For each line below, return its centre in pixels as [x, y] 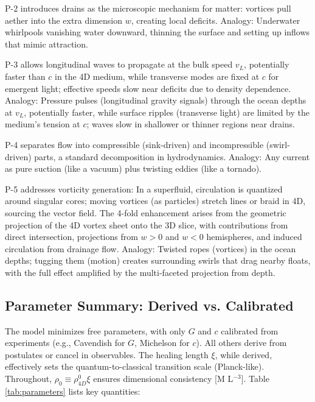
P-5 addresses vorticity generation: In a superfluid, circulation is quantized [144, 189]
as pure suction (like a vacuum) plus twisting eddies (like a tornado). [133, 168]
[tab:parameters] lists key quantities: [73, 391]
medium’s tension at [43, 124]
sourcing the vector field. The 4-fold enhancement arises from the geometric [146, 212]
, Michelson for [162, 343]
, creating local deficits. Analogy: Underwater [216, 20]
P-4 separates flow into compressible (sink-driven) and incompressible [134, 144]
